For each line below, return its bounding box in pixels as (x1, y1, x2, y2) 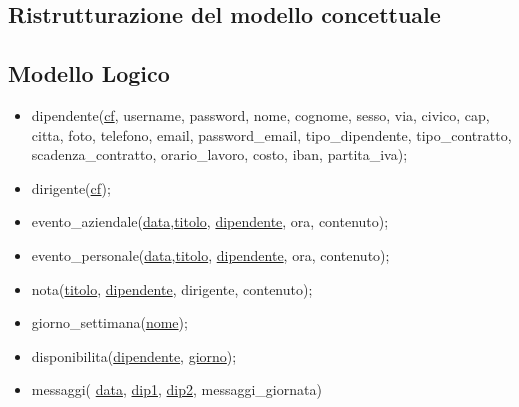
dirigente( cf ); (31, 177, 111, 198)
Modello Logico (8, 58, 170, 89)
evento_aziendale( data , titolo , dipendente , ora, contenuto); (31, 211, 389, 232)
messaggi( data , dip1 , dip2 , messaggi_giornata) (31, 379, 322, 400)
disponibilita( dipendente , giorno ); (31, 345, 237, 366)
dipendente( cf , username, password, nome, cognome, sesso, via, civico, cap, (31, 104, 490, 125)
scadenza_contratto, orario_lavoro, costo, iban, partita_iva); (31, 144, 408, 165)
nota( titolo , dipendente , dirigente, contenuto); (31, 278, 313, 299)
